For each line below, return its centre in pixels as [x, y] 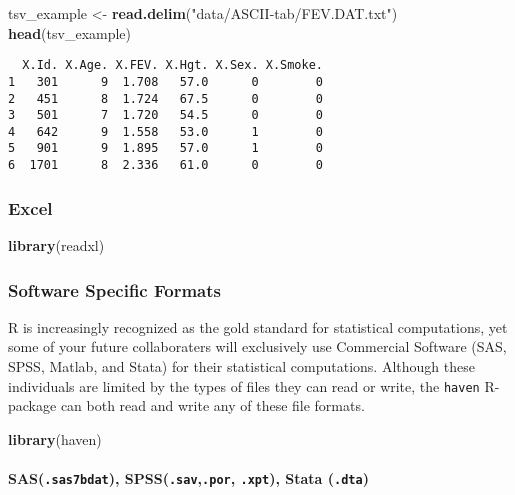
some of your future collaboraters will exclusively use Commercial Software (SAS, [257, 346]
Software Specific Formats [114, 289]
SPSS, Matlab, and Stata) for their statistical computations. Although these [241, 366]
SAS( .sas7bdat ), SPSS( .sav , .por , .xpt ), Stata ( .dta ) [188, 478]
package [32, 405]
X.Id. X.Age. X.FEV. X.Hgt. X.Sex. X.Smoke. [172, 65]
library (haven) [55, 438]
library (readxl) [56, 245]
